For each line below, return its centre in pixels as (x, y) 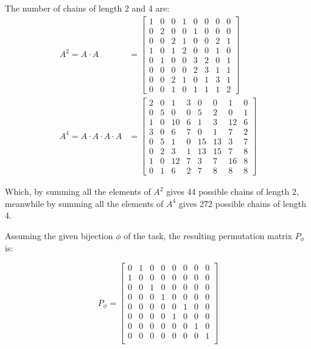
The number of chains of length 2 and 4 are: (87, 8)
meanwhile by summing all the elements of (84, 203)
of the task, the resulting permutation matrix (208, 235)
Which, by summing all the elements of (78, 191)
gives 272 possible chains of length (242, 203)
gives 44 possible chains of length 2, (232, 191)
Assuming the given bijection (59, 235)
